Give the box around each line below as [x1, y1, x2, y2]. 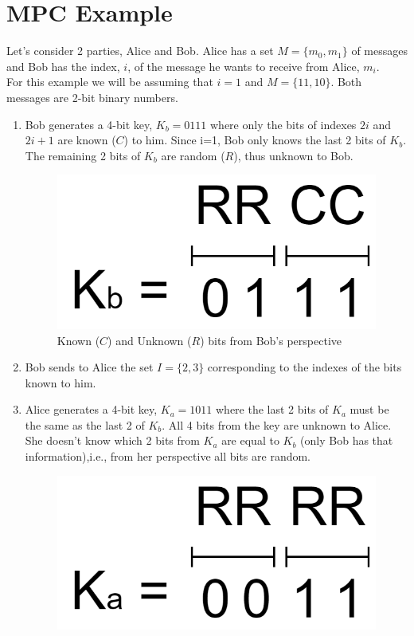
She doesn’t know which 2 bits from [25, 432, 200, 449]
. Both [330, 73, 362, 90]
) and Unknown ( [107, 332, 192, 348]
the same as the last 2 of [25, 416, 145, 433]
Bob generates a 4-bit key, [25, 116, 153, 132]
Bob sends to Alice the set [25, 359, 154, 375]
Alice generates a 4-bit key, [25, 401, 158, 418]
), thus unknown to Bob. [233, 147, 353, 163]
